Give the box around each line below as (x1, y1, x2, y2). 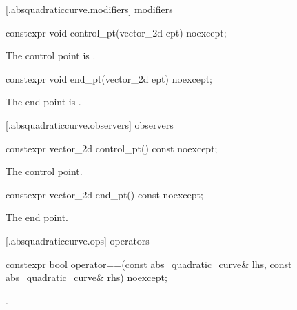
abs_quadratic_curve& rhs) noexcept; (6, 270, 167, 285)
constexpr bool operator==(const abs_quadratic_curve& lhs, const (6, 256, 292, 271)
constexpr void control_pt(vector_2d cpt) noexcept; (6, 25, 227, 39)
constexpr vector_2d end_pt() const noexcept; (6, 187, 203, 201)
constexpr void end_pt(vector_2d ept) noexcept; (6, 71, 213, 85)
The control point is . (6, 48, 96, 63)
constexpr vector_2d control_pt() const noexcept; (6, 141, 218, 155)
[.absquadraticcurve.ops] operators (6, 233, 150, 247)
